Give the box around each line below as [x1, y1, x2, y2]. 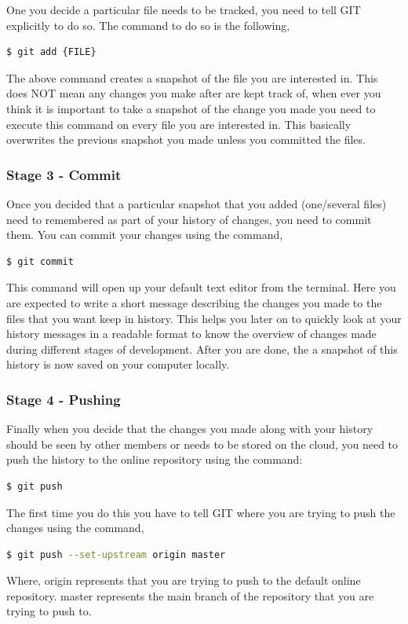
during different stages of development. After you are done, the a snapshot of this [6, 340, 398, 357]
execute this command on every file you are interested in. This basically [6, 116, 352, 132]
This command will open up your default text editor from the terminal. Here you [6, 279, 396, 295]
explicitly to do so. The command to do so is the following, [6, 17, 290, 33]
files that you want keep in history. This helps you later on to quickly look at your [6, 310, 402, 326]
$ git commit [6, 255, 74, 267]
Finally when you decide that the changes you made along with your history [6, 420, 373, 437]
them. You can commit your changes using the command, [6, 226, 283, 243]
